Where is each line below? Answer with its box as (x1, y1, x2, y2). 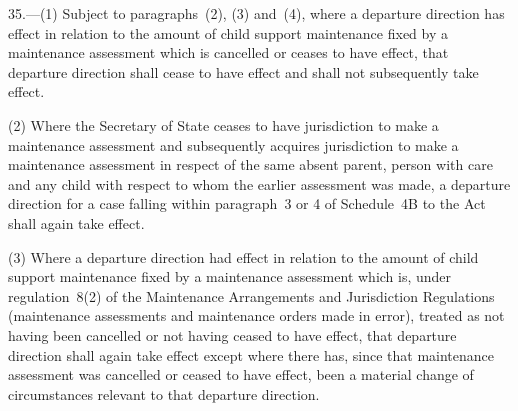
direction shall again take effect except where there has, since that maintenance (8, 344, 495, 365)
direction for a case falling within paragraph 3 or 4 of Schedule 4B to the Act (8, 193, 486, 214)
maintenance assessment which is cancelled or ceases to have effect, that (8, 42, 449, 63)
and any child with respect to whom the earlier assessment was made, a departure (8, 173, 511, 194)
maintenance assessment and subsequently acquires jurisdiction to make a (8, 134, 459, 155)
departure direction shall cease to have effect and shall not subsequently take (8, 61, 479, 82)
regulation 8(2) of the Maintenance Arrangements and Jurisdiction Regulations (8, 285, 495, 306)
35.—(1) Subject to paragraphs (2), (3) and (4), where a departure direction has (8, 3, 505, 23)
